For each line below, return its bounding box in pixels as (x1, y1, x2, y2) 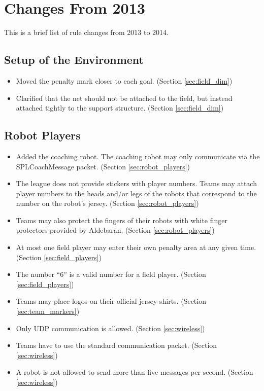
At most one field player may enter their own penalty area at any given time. (16, 242, 256, 253)
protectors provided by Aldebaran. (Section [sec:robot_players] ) (16, 225, 215, 235)
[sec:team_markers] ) (16, 306, 80, 316)
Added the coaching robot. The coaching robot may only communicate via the (16, 151, 260, 161)
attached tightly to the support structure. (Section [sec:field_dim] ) (16, 102, 224, 113)
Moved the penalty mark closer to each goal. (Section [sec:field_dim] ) (16, 75, 233, 86)
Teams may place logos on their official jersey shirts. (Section (16, 296, 206, 306)
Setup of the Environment (4, 52, 144, 67)
